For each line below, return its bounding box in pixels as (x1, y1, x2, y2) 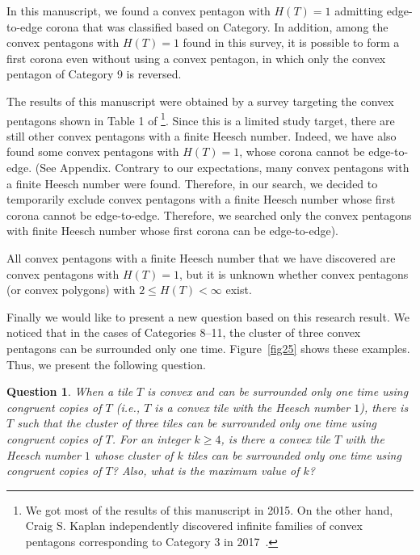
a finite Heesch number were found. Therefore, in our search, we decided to (6, 174, 378, 191)
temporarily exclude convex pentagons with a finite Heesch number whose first (6, 191, 396, 208)
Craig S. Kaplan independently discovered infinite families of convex (25, 517, 363, 534)
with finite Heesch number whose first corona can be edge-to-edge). (6, 222, 338, 239)
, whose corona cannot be (239, 143, 365, 160)
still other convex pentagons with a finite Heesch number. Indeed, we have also (6, 127, 397, 144)
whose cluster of (94, 446, 174, 463)
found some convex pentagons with (6, 143, 179, 160)
